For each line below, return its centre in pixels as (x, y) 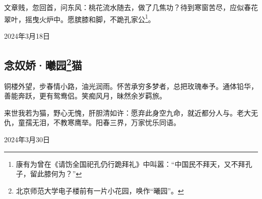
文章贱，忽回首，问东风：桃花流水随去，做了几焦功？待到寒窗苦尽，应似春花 (131, 7)
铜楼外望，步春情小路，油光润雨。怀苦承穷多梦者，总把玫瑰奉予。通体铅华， (131, 86)
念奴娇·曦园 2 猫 (43, 64)
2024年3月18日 (27, 35)
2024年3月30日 (27, 139)
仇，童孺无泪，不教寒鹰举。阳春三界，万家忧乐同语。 (92, 122)
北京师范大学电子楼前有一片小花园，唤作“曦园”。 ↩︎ (100, 190)
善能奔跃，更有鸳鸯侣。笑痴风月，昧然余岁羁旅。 (85, 96)
